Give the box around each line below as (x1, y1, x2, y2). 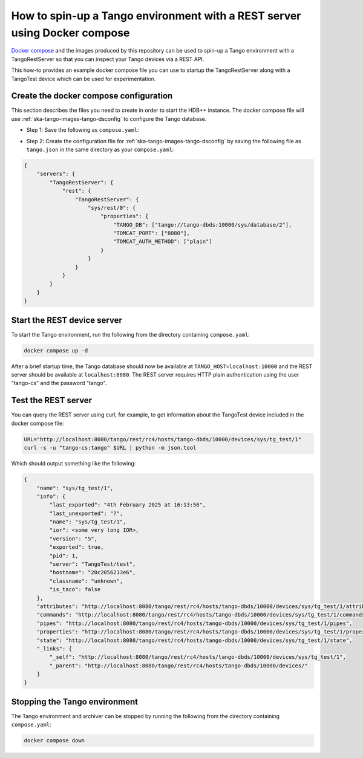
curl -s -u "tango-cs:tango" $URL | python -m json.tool (24, 444, 197, 452)
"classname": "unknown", (49, 577, 123, 585)
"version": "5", (49, 535, 98, 542)
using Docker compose (11, 26, 130, 39)
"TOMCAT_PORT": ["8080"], (113, 230, 190, 237)
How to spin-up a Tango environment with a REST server (11, 9, 301, 22)
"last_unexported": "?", (49, 510, 123, 517)
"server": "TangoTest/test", (49, 561, 136, 568)
